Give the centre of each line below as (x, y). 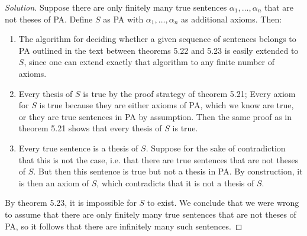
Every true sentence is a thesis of (78, 148)
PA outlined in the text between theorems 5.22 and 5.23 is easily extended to (159, 50)
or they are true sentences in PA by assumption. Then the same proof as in (155, 116)
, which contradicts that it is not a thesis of (175, 182)
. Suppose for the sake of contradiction (216, 148)
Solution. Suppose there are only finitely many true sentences (116, 7)
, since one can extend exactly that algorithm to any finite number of (149, 62)
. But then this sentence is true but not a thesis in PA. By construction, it (168, 171)
